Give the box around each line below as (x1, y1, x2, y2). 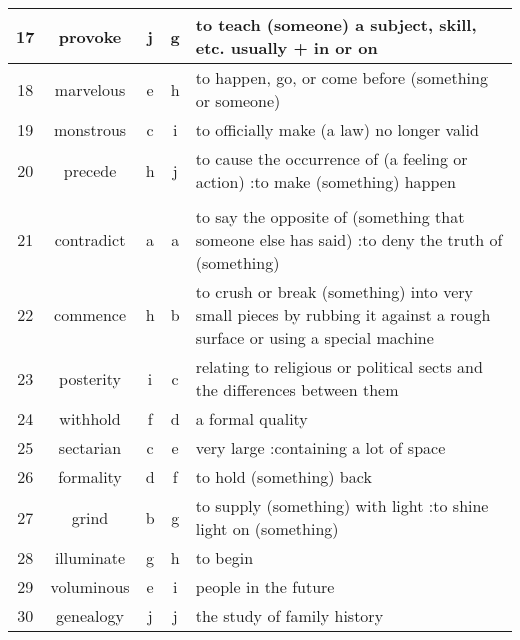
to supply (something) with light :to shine (195, 494, 489, 517)
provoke (58, 24, 122, 48)
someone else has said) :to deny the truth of (195, 228, 503, 251)
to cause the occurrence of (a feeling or (195, 147, 468, 170)
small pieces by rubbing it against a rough (195, 303, 491, 326)
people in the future (195, 575, 335, 598)
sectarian (58, 436, 122, 459)
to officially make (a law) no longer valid (195, 118, 479, 141)
